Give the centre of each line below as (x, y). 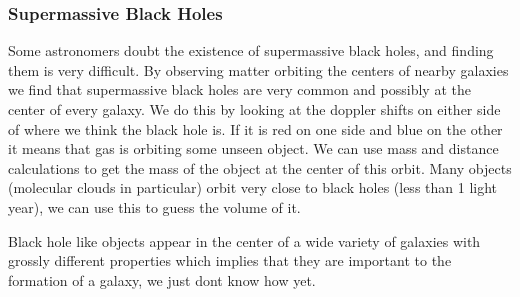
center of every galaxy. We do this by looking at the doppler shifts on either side (254, 109)
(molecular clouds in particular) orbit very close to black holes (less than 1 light (253, 187)
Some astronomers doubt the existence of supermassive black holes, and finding (251, 50)
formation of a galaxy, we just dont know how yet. (162, 279)
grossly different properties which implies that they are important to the (230, 260)
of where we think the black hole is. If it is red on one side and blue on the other (255, 128)
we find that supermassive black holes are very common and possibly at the (239, 89)
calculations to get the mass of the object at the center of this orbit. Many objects (260, 167)
